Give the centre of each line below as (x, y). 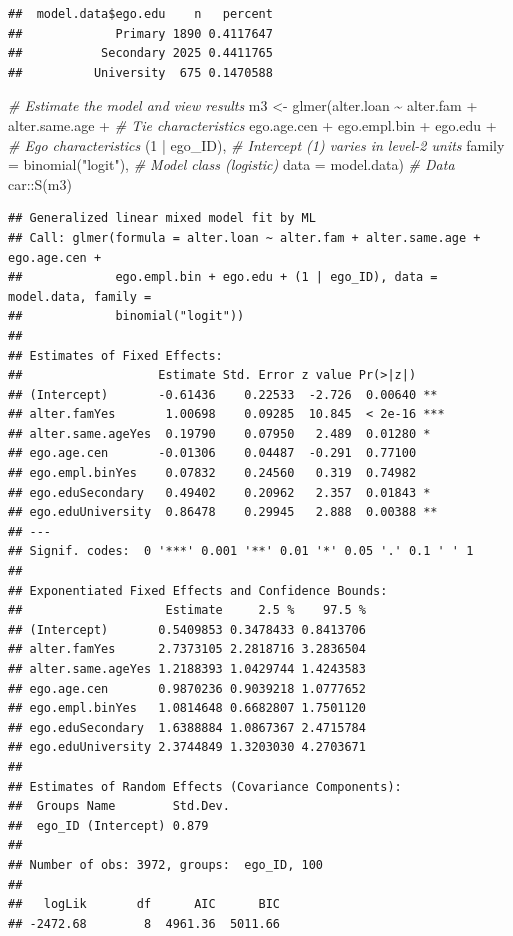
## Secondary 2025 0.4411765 (140, 53)
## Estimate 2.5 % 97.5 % (187, 610)
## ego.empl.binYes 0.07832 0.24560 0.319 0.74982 (212, 473)
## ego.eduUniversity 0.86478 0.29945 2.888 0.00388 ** (223, 512)
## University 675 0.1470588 (140, 72)
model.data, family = (80, 296)
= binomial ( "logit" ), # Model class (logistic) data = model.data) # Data (231, 164)
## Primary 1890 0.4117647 (140, 33)
